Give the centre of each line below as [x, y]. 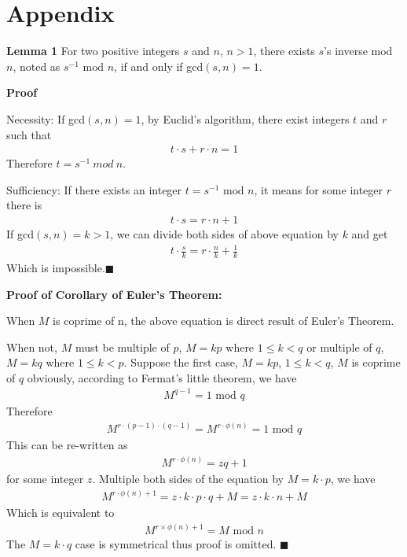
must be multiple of [122, 347]
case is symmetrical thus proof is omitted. [176, 544]
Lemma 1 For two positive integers [93, 51]
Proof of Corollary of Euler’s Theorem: [114, 294]
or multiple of [339, 347]
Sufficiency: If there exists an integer [94, 189]
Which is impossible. [56, 267]
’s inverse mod [358, 51]
